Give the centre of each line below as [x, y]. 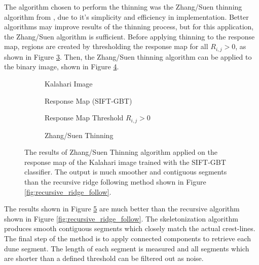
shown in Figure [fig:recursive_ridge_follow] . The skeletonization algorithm [121, 218]
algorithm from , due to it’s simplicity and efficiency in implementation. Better [126, 16]
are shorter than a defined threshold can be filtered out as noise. [104, 258]
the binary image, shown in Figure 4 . [62, 67]
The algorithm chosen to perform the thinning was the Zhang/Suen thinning [123, 7]
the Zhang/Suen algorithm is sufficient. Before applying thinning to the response [129, 36]
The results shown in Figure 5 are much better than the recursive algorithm [122, 209]
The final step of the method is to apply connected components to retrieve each [128, 238]
